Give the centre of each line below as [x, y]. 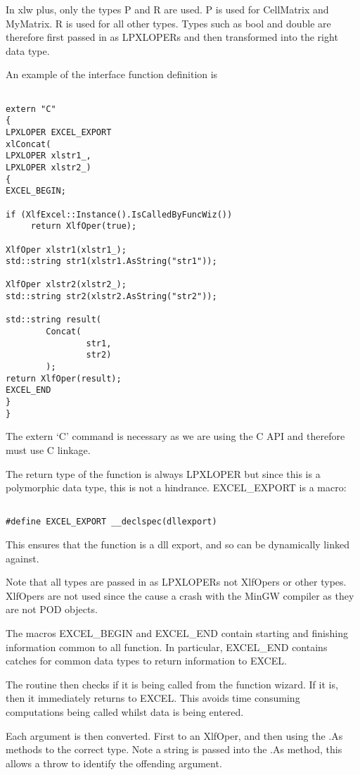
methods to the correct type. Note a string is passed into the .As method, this [174, 749]
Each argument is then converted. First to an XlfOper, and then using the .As [174, 735]
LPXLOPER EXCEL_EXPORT [59, 132]
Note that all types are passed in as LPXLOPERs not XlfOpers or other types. [176, 582]
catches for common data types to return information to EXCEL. [146, 661]
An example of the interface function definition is [112, 74]
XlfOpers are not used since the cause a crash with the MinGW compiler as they [180, 595]
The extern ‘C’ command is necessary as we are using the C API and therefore [175, 436]
